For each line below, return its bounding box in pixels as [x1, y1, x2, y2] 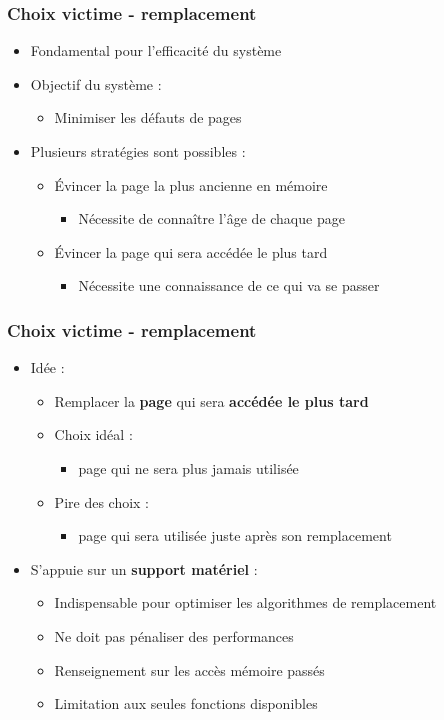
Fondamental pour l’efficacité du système [30, 40, 282, 61]
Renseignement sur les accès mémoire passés [54, 659, 325, 680]
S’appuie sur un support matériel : [30, 558, 258, 579]
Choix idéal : [54, 424, 133, 445]
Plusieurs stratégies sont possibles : [30, 141, 246, 161]
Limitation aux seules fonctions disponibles [54, 693, 318, 714]
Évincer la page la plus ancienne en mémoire [54, 174, 328, 195]
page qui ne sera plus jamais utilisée [78, 457, 299, 478]
